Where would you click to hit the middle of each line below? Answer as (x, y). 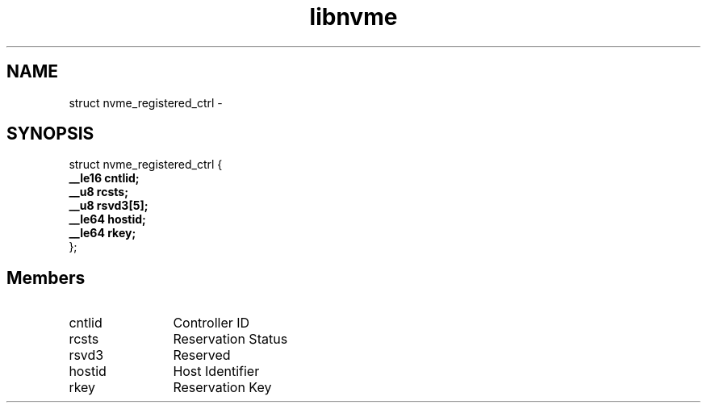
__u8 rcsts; (98, 192)
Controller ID (211, 323)
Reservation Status (230, 339)
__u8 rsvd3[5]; (109, 206)
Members (46, 278)
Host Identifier (216, 371)
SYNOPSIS (50, 134)
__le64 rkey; (102, 233)
